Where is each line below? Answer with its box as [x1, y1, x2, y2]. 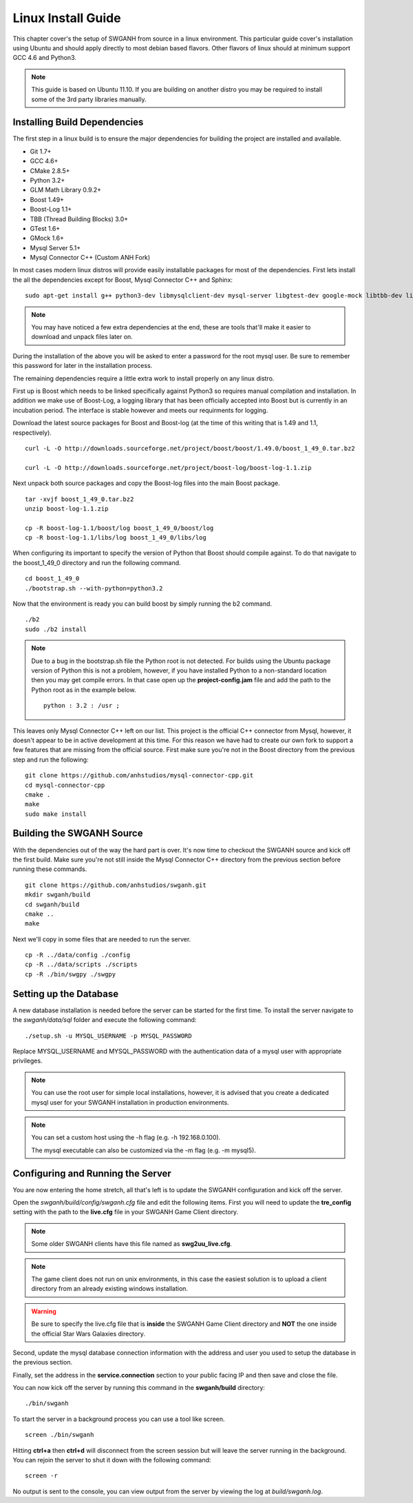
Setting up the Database [12, 988, 119, 999]
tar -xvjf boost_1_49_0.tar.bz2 [25, 495, 134, 503]
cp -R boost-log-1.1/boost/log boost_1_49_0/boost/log [25, 524, 214, 532]
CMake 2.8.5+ [30, 166, 70, 175]
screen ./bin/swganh [25, 1431, 94, 1439]
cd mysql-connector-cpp [25, 781, 105, 789]
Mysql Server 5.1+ [30, 243, 81, 252]
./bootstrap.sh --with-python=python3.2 [25, 584, 163, 592]
